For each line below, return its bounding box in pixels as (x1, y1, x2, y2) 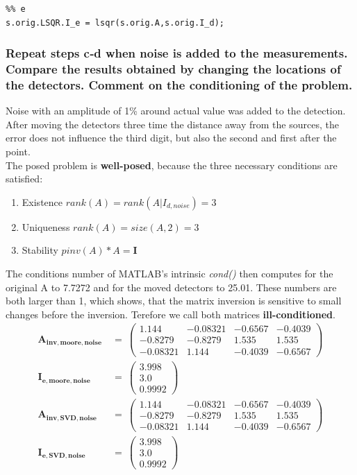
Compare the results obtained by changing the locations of (6, 60, 341, 78)
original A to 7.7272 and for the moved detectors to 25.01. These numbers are (6, 279, 337, 294)
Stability (22, 243, 58, 257)
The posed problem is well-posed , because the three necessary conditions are (6, 157, 338, 172)
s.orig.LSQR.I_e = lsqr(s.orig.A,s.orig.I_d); (6, 17, 224, 28)
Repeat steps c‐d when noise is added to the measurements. (6, 44, 348, 62)
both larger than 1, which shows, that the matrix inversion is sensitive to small (6, 293, 342, 308)
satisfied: (6, 171, 43, 186)
